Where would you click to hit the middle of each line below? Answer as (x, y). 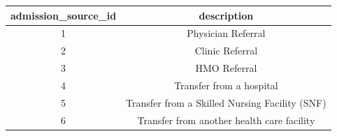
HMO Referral (226, 68)
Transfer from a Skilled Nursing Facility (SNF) (226, 102)
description (226, 15)
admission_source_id (64, 15)
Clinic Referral (226, 51)
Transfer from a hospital (226, 85)
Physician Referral (226, 33)
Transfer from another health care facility (226, 120)
